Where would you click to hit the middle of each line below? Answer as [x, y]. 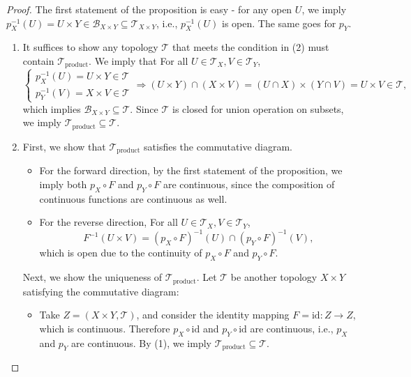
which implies [52, 108]
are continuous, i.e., [292, 328]
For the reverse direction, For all [109, 222]
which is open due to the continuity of [121, 253]
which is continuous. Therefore [105, 328]
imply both [63, 184]
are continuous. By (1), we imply [141, 343]
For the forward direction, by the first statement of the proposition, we [191, 170]
